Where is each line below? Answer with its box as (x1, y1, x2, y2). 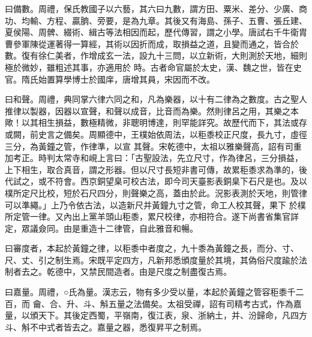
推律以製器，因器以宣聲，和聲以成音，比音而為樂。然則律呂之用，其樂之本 (5, 104, 299, 117)
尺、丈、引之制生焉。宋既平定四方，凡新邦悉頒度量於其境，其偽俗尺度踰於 (5, 253, 299, 266)
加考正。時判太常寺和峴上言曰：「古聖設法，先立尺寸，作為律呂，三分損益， (5, 151, 303, 164)
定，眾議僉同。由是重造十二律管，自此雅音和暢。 (5, 221, 198, 234)
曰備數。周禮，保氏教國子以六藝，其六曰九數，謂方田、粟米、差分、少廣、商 (5, 2, 307, 14)
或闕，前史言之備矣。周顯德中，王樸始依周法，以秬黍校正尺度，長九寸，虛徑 (5, 127, 307, 140)
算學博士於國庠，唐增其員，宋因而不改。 (55, 72, 215, 85)
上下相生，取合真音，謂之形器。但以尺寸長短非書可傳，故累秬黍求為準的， (5, 163, 299, 175)
